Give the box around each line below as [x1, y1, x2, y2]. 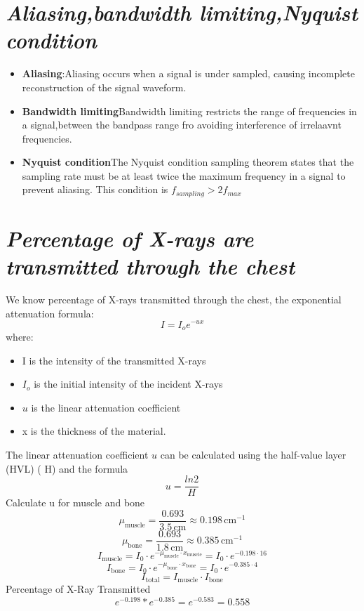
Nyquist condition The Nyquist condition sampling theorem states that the [22, 155, 354, 169]
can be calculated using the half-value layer [160, 447, 346, 461]
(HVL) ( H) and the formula [6, 461, 128, 475]
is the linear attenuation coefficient [31, 400, 181, 414]
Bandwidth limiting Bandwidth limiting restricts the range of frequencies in [22, 103, 357, 118]
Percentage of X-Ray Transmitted [6, 582, 151, 596]
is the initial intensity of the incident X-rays [34, 376, 223, 391]
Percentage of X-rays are [6, 224, 254, 254]
